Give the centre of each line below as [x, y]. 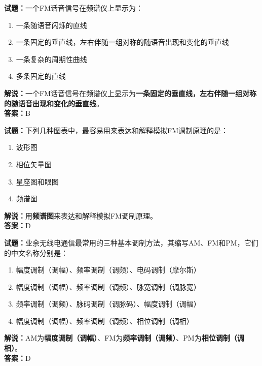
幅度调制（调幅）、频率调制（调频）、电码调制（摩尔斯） [108, 270]
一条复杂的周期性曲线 [51, 59]
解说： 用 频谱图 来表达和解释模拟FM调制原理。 [81, 215]
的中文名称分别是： [36, 252]
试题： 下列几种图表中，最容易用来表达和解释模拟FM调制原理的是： [116, 130]
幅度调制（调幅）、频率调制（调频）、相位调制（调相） [105, 321]
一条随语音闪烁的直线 [51, 25]
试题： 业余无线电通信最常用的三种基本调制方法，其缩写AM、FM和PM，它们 [131, 242]
